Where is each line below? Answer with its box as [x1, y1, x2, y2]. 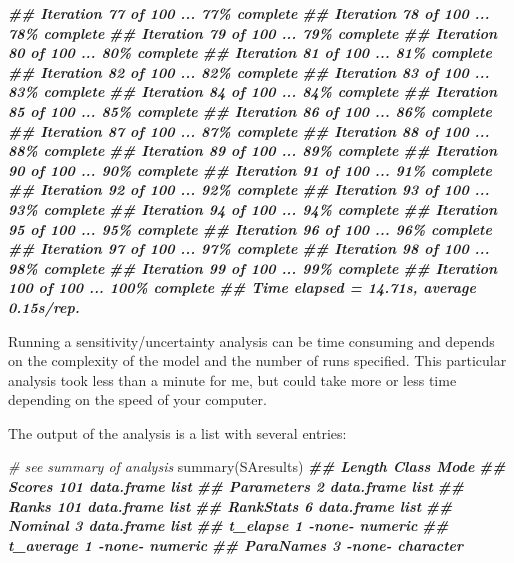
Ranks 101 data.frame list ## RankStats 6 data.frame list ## [8, 495, 453, 516]
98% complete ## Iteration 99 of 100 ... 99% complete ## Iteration [8, 257, 498, 278]
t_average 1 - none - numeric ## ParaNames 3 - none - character [8, 534, 464, 555]
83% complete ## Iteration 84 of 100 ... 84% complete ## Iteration [8, 81, 498, 102]
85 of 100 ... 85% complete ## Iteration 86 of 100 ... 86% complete [8, 100, 492, 121]
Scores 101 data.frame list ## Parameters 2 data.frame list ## [8, 476, 465, 497]
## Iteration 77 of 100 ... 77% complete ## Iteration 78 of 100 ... [8, 3, 490, 23]
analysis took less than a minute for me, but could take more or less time [8, 369, 457, 390]
